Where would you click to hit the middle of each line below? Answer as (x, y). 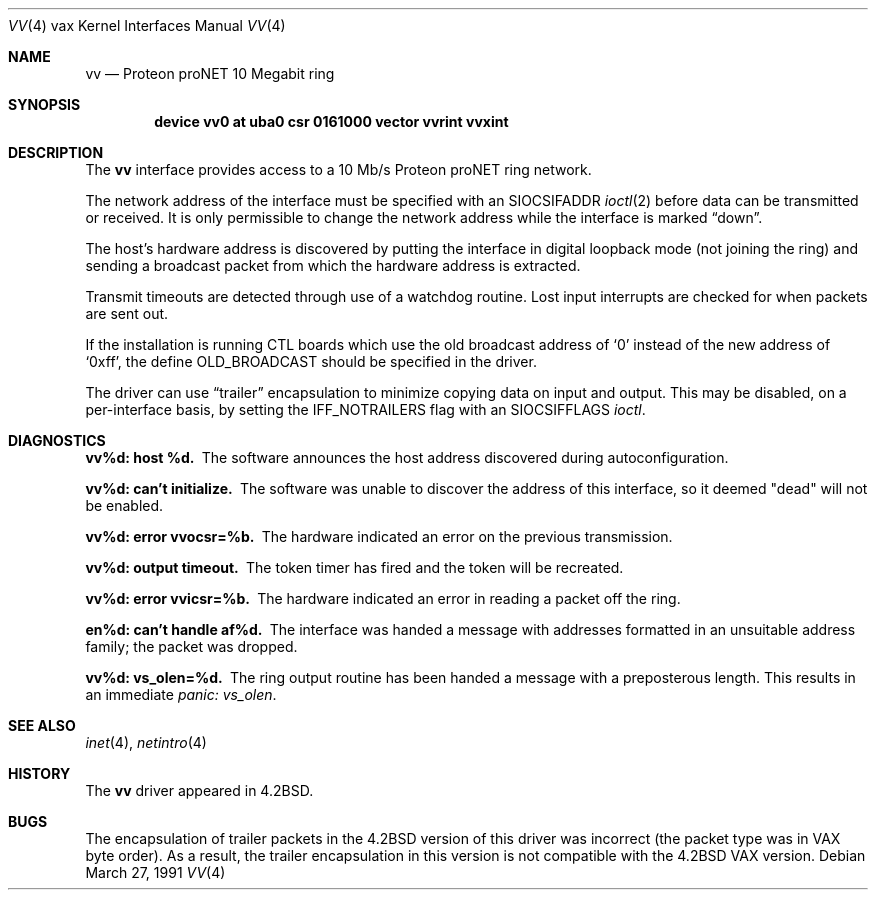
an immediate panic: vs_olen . (181, 694)
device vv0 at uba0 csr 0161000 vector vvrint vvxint (331, 121)
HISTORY (39, 773)
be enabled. (124, 505)
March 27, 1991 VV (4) (155, 872)
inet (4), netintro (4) (146, 742)
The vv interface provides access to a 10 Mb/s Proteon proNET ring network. (338, 169)
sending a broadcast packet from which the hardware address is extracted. (333, 265)
